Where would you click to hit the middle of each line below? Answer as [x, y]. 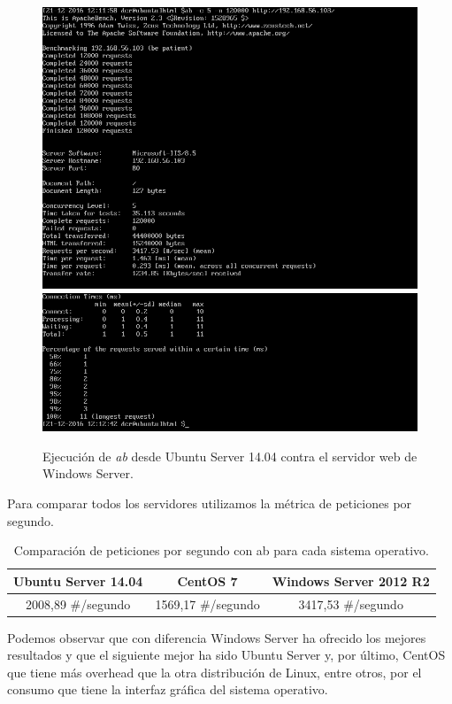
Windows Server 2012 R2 [351, 580]
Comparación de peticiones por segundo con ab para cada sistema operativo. [221, 550]
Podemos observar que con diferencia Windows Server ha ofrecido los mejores [217, 637]
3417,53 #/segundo [351, 603]
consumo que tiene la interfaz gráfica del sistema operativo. [168, 689]
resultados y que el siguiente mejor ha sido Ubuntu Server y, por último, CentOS [226, 655]
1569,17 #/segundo [207, 603]
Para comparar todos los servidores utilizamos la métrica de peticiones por [210, 503]
